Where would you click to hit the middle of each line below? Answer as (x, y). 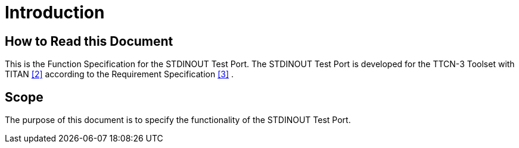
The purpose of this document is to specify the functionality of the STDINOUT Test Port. (178, 120)
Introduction (55, 12)
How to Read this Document (89, 41)
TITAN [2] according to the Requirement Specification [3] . (119, 74)
